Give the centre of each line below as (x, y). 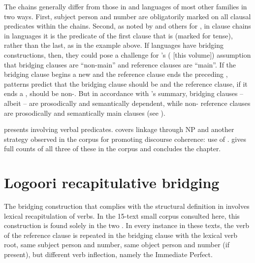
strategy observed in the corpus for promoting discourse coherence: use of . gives (125, 139)
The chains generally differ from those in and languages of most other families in (126, 6)
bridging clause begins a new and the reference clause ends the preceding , (116, 74)
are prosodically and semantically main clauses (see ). (85, 113)
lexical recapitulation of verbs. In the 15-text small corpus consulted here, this (122, 215)
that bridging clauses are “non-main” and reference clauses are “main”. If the (120, 64)
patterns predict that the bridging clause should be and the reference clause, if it (126, 83)
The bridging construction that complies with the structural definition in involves (127, 206)
